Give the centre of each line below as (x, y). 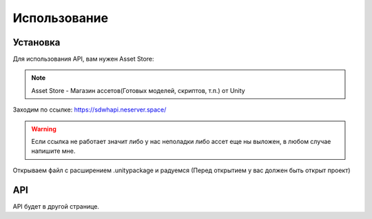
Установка (37, 42)
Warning (44, 129)
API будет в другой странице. (56, 206)
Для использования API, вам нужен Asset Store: (83, 59)
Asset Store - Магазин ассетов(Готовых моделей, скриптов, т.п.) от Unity (138, 90)
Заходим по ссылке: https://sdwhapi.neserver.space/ (90, 109)
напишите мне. (53, 151)
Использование (61, 18)
